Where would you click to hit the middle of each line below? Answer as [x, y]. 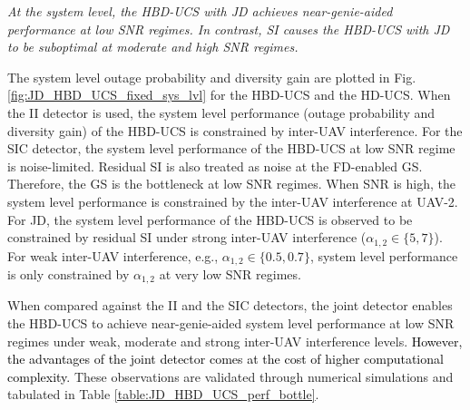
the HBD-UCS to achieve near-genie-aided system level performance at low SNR [231, 323]
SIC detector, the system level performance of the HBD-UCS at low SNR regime [231, 148]
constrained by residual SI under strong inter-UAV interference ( [187, 237]
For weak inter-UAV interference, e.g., [113, 255]
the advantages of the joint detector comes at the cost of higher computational [225, 359]
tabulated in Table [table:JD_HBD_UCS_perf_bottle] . [163, 394]
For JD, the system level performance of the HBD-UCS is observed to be [210, 219]
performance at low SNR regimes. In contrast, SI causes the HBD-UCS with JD [229, 29]
